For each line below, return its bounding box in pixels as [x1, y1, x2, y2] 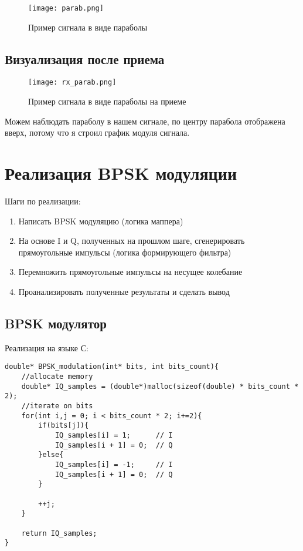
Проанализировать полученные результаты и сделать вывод [18, 285, 230, 297]
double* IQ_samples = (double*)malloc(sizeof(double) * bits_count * [21, 382, 299, 391]
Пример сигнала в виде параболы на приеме [28, 95, 186, 107]
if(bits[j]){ [38, 421, 89, 430]
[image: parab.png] [28, 4, 104, 12]
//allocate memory [21, 372, 93, 381]
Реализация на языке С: [5, 341, 88, 354]
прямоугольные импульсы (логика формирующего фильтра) [18, 246, 231, 258]
